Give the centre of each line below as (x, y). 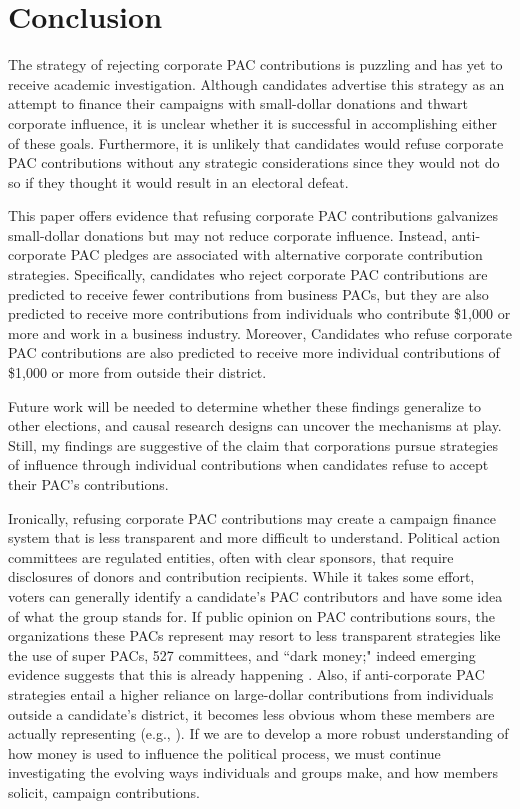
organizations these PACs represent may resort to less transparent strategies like (254, 635)
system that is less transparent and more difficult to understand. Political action (254, 537)
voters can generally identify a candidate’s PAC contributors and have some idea (255, 595)
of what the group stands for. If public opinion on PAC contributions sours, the (251, 615)
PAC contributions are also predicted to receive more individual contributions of (254, 352)
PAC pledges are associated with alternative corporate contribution (276, 254)
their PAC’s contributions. (88, 484)
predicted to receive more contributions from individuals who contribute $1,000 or (259, 313)
